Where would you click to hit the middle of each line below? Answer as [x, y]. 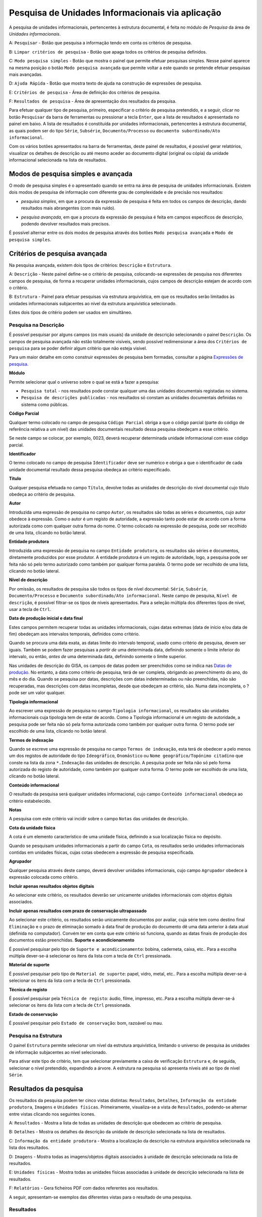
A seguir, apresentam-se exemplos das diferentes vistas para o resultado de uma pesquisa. [100, 1197]
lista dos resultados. [29, 1148]
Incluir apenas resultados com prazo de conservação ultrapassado [78, 911]
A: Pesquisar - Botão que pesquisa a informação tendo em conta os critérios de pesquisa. [100, 43]
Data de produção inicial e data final [46, 618]
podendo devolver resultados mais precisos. [65, 224]
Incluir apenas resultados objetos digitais [52, 886]
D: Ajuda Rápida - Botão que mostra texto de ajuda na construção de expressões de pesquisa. [106, 83]
